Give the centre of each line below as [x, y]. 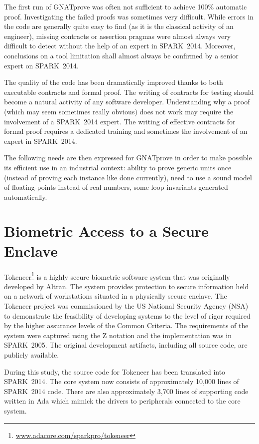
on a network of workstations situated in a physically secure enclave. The [116, 296]
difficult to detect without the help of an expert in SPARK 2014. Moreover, [120, 46]
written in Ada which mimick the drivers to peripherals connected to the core [122, 401]
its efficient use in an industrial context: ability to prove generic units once [118, 167]
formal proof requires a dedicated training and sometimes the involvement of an [126, 131]
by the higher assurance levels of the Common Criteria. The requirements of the [126, 325]
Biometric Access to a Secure [106, 231]
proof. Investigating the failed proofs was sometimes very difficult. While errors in [129, 16]
